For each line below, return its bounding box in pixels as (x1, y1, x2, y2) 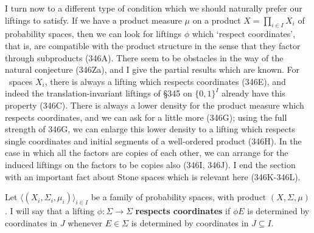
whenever (68, 216, 102, 229)
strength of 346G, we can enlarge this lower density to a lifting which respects (5, 123, 295, 135)
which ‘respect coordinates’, (192, 27, 296, 40)
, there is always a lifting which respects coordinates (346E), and (44, 75, 286, 87)
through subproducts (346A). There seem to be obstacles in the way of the (5, 51, 284, 64)
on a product (192, 13, 241, 26)
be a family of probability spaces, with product (91, 191, 267, 203)
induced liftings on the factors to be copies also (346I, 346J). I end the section (5, 158, 296, 171)
